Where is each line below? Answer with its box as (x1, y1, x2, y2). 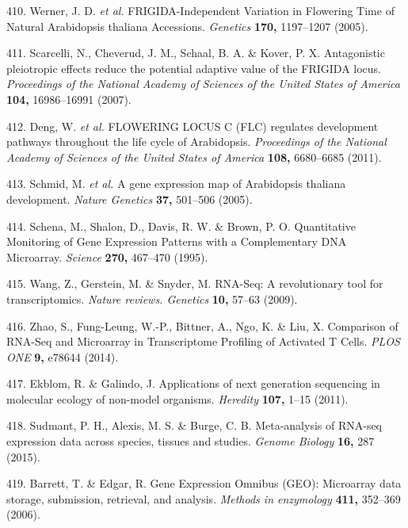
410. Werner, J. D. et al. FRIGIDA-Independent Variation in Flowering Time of (6, 2, 395, 18)
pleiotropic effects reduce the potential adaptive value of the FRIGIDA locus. (6, 59, 382, 76)
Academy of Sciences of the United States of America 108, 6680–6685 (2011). (6, 148, 382, 165)
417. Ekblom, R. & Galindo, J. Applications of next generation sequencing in (6, 375, 380, 392)
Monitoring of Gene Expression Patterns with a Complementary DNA (6, 233, 347, 250)
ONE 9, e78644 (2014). (6, 348, 119, 365)
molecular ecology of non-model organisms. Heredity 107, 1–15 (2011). (6, 390, 349, 407)
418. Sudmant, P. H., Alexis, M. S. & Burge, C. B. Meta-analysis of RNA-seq (6, 417, 383, 434)
